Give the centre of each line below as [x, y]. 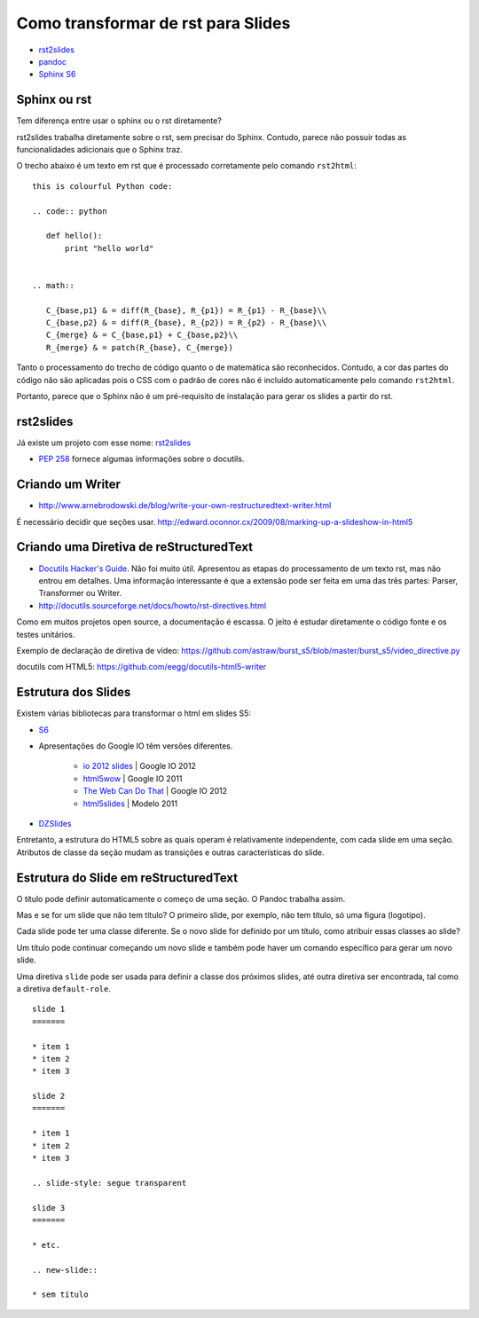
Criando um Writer [69, 485]
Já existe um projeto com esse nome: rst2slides [104, 443]
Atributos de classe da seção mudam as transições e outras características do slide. [170, 852]
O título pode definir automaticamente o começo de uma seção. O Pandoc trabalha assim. [181, 898]
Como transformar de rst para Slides [153, 23]
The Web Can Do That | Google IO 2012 [155, 791]
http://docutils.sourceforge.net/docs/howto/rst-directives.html [152, 605]
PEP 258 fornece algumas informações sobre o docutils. [141, 459]
